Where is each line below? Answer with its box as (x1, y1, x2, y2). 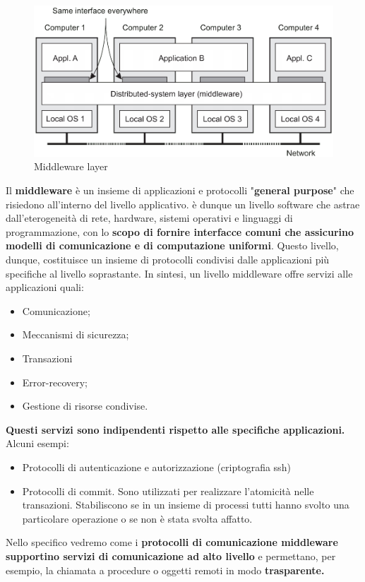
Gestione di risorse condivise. (22, 398, 148, 413)
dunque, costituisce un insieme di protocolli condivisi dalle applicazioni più (6, 252, 330, 267)
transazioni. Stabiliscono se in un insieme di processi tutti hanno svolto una (22, 497, 349, 512)
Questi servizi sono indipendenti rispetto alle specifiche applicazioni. (6, 422, 345, 436)
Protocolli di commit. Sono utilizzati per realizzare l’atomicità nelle (22, 483, 314, 498)
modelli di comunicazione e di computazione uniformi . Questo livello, (6, 238, 339, 253)
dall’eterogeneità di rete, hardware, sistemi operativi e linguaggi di (6, 210, 293, 225)
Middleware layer (34, 159, 108, 174)
